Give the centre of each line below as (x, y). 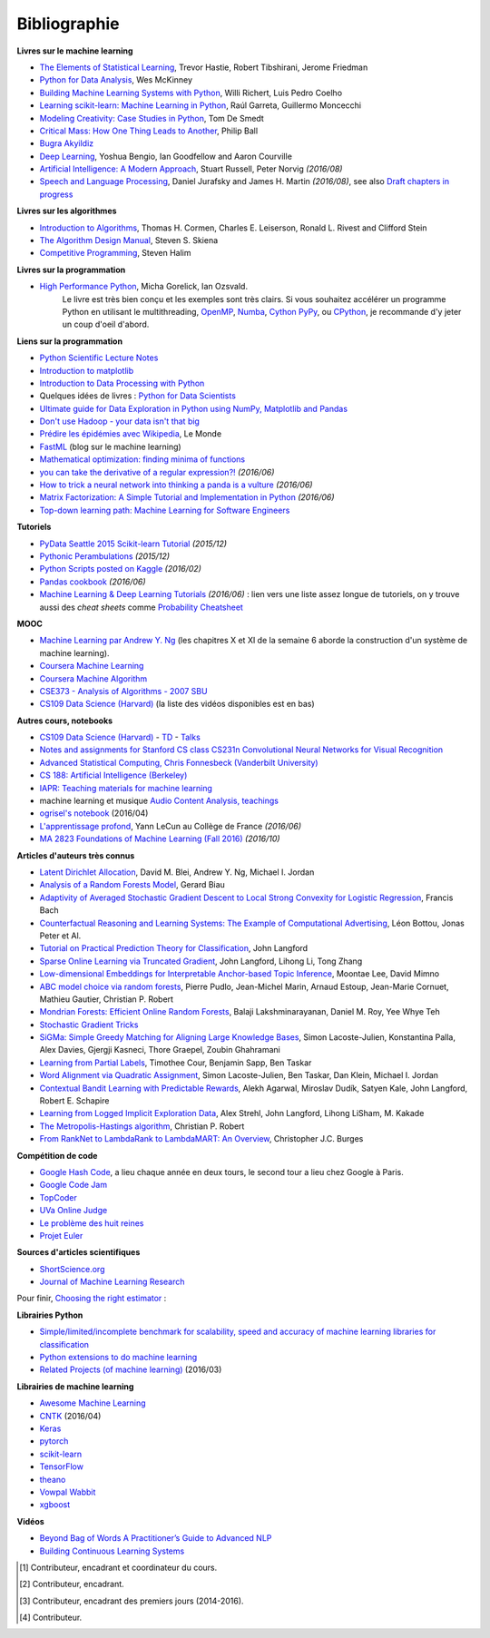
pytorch (54, 1441)
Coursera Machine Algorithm (93, 678)
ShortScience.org (72, 1269)
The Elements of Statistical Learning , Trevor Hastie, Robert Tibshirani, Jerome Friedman (204, 67)
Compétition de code (57, 1155)
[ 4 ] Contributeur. (51, 1618)
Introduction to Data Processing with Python (122, 383)
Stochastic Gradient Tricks (89, 1025)
